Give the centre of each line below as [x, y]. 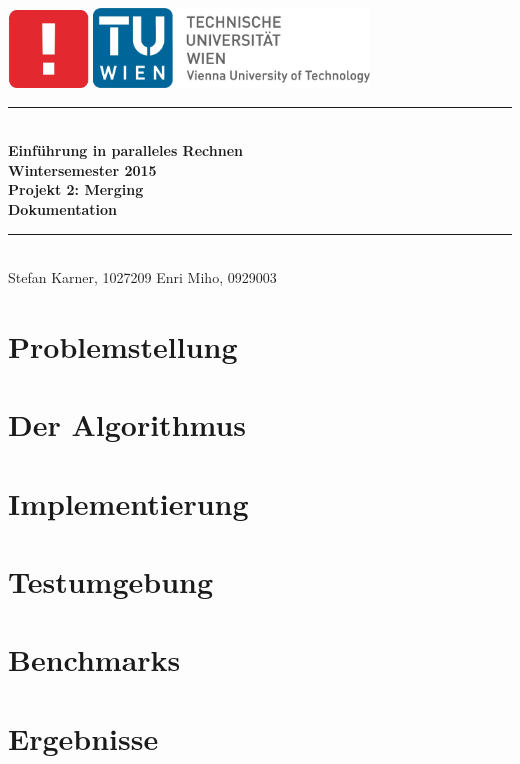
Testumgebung [111, 581]
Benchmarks [94, 659]
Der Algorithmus [127, 424]
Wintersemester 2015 [82, 169]
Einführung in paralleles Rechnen [126, 150]
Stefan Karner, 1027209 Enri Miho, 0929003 [142, 277]
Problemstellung [123, 345]
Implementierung [128, 502]
